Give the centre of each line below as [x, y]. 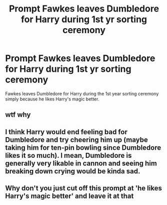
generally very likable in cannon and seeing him [81, 163]
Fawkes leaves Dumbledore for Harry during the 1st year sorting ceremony [82, 93]
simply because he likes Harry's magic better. [52, 99]
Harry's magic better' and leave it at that [69, 196]
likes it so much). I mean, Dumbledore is [68, 156]
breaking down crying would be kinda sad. [73, 171]
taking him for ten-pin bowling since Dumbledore [83, 147]
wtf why [18, 115]
